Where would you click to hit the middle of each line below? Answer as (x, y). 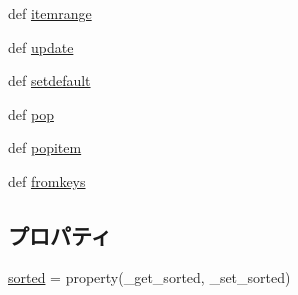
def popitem (45, 147)
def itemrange (50, 13)
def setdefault (49, 80)
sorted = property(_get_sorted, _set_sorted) (149, 276)
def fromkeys (47, 180)
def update (41, 46)
